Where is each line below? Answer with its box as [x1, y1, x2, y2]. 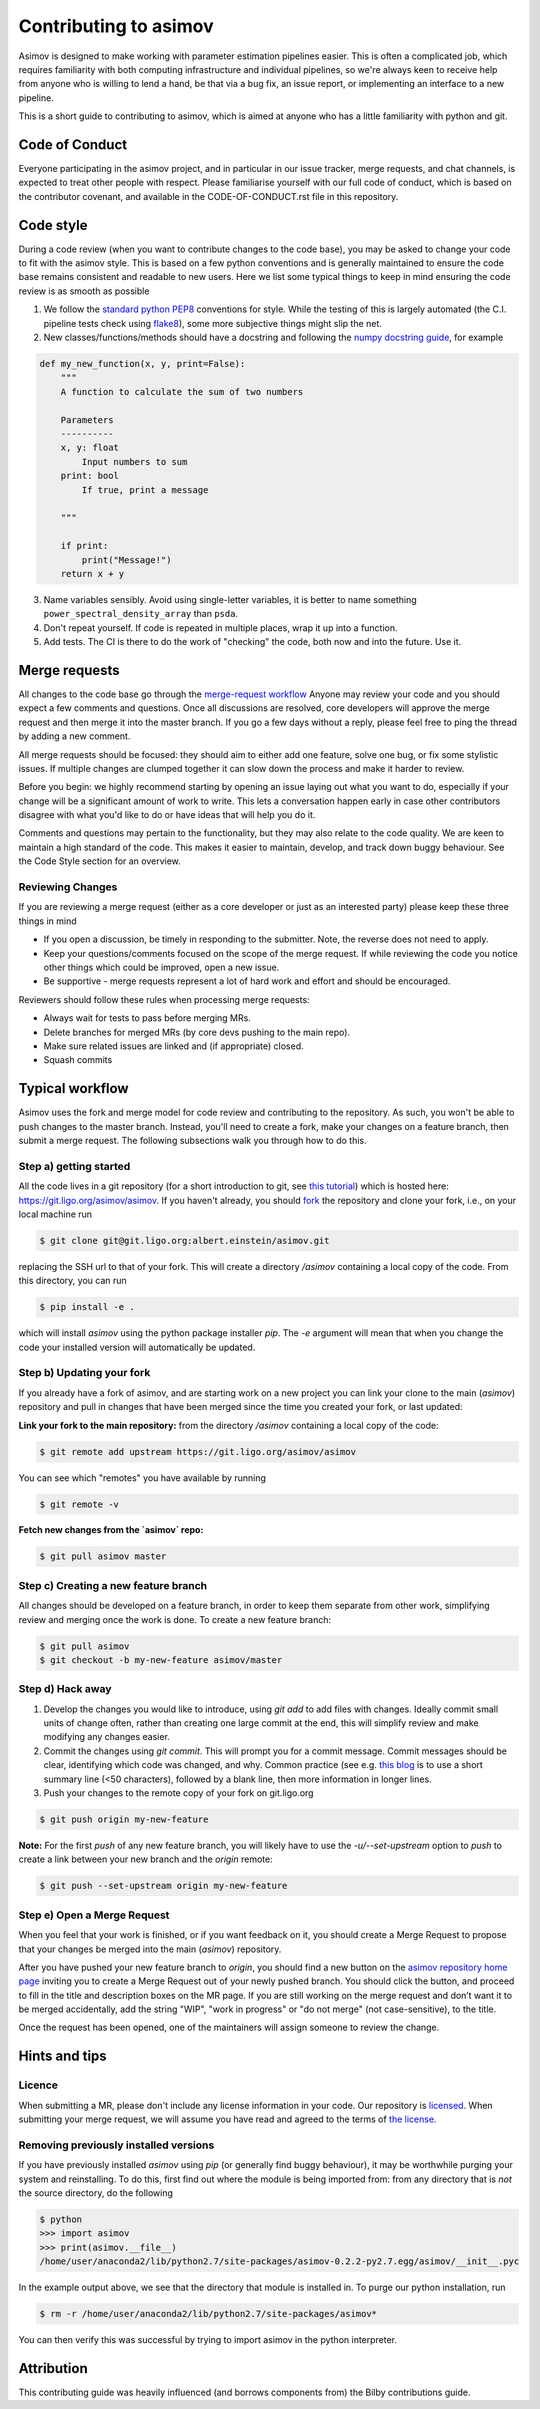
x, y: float [60, 442, 120, 454]
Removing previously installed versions [18, 2138, 215, 2152]
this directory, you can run [18, 1275, 127, 1287]
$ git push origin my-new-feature [39, 1814, 209, 1825]
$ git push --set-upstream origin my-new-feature [39, 1880, 288, 1892]
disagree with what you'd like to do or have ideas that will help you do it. [18, 809, 316, 821]
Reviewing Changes [18, 880, 118, 894]
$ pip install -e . [39, 1301, 135, 1313]
